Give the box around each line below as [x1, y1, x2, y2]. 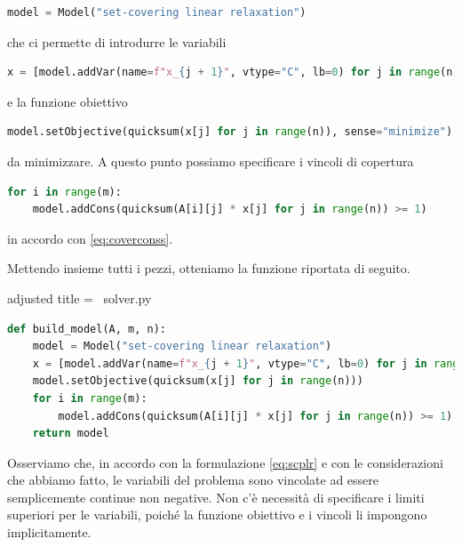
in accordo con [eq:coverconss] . [7, 229, 173, 247]
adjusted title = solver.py [7, 288, 152, 307]
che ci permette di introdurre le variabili [7, 32, 227, 51]
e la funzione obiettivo [7, 92, 128, 110]
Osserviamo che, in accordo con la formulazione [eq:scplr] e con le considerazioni [7, 453, 443, 471]
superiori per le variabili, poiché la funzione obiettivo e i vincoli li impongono [7, 505, 427, 524]
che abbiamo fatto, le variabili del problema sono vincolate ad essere [7, 471, 378, 489]
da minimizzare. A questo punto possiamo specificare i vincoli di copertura [7, 151, 414, 170]
